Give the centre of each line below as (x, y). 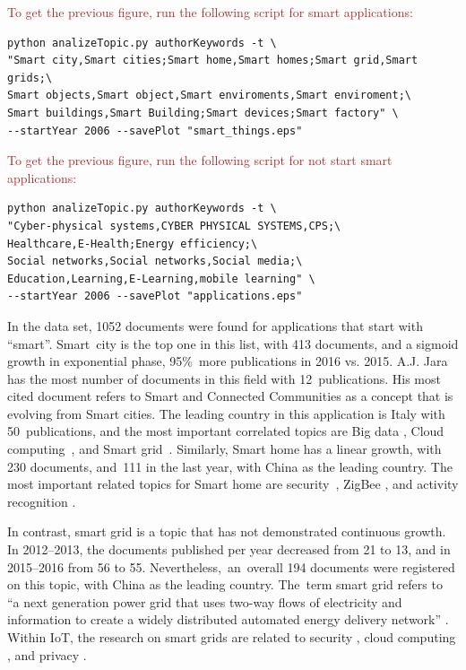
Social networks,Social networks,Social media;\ (155, 261)
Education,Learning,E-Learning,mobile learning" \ (161, 278)
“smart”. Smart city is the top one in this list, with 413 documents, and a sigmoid (233, 343)
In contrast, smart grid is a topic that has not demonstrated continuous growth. (227, 531)
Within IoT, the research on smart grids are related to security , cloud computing (232, 637)
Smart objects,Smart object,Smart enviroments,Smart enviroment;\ (210, 96)
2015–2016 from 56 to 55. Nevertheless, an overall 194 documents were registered (231, 566)
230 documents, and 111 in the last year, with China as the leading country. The (230, 466)
